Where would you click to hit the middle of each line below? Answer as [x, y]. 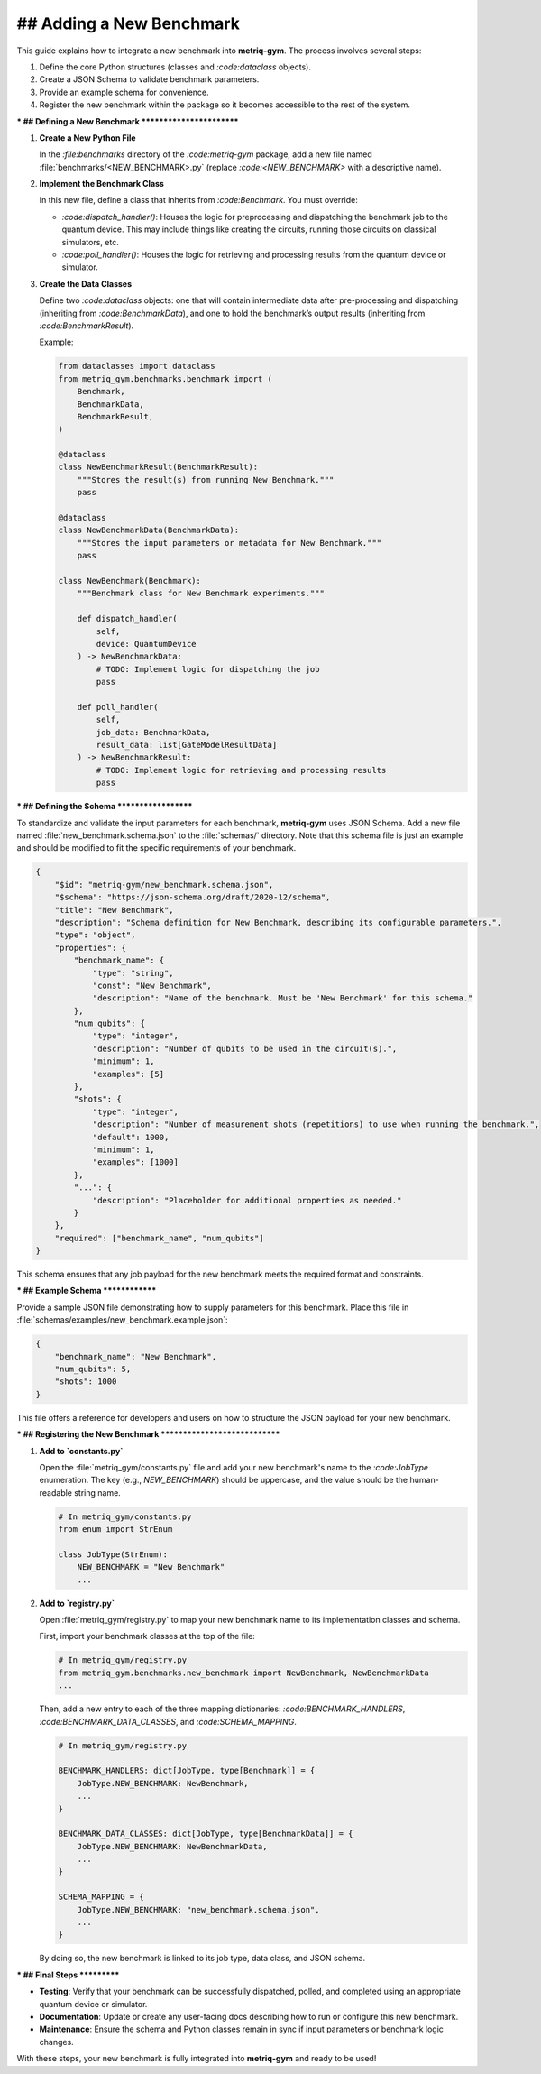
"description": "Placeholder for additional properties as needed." [247, 1200]
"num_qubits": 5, [93, 1369]
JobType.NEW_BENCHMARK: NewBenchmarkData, [172, 1846]
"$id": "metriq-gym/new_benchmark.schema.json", [164, 885]
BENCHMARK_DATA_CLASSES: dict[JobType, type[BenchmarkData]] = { [206, 1834]
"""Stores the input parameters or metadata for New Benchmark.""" [229, 543]
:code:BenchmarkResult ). [87, 326]
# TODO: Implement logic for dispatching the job [208, 669]
